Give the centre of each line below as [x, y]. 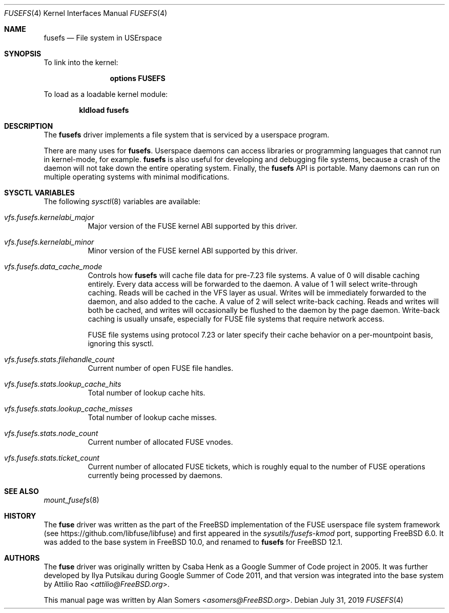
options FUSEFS [138, 78]
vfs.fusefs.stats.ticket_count [52, 458]
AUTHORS [22, 558]
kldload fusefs [104, 110]
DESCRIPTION [29, 126]
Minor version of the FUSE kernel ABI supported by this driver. [193, 251]
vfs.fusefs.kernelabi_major [49, 217]
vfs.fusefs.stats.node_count [51, 433]
